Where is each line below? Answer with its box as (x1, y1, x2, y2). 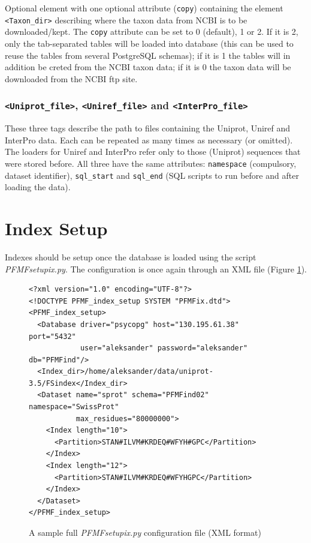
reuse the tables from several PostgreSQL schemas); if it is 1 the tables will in (5, 49, 291, 61)
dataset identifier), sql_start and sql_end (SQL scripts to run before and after (5, 169, 299, 181)
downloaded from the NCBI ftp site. (5, 72, 138, 85)
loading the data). (5, 181, 71, 193)
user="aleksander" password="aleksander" (80, 344, 248, 353)
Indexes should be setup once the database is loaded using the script (5, 250, 256, 263)
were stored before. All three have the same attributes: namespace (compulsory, (5, 157, 297, 169)
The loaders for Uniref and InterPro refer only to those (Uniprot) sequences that (5, 145, 301, 158)
